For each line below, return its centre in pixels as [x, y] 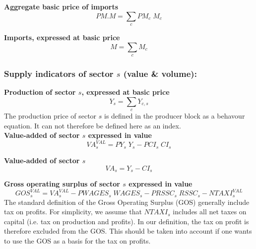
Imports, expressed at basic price [62, 37]
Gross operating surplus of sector [62, 183]
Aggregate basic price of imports [61, 6]
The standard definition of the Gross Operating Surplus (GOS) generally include [127, 202]
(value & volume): [160, 73]
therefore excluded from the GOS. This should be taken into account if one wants [128, 231]
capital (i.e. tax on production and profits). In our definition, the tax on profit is [127, 221]
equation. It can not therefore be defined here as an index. [93, 125]
